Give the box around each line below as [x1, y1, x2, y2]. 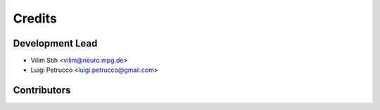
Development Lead [13, 37, 98, 49]
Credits [13, 11, 58, 26]
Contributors [13, 85, 71, 97]
